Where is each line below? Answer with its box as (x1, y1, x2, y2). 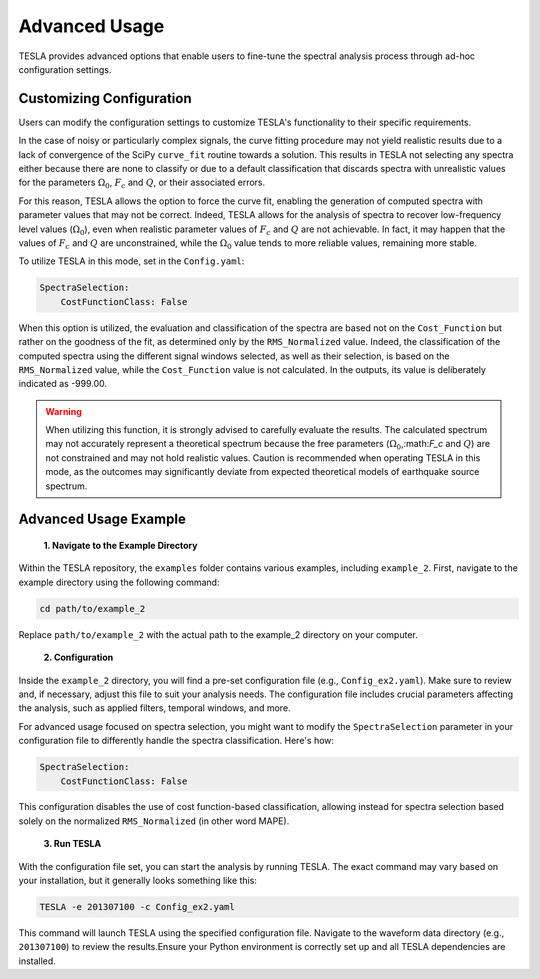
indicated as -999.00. (18, 378, 108, 390)
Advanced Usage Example (18, 511, 187, 528)
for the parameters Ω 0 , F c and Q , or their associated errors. (18, 176, 266, 191)
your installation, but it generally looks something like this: (18, 875, 257, 887)
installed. (18, 955, 57, 967)
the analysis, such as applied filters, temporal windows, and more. (18, 702, 291, 714)
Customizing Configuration (18, 90, 192, 107)
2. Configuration (43, 651, 114, 664)
